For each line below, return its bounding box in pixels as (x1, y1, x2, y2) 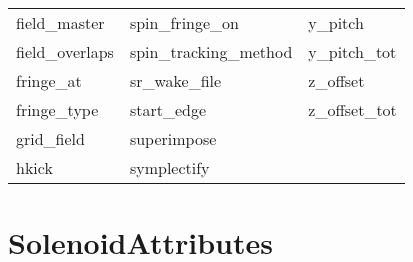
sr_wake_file (129, 69, 222, 92)
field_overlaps (16, 40, 114, 63)
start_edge (129, 98, 207, 121)
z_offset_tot (308, 98, 397, 121)
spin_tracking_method (129, 40, 293, 63)
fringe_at (16, 69, 82, 92)
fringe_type (16, 98, 99, 121)
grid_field (16, 127, 85, 150)
